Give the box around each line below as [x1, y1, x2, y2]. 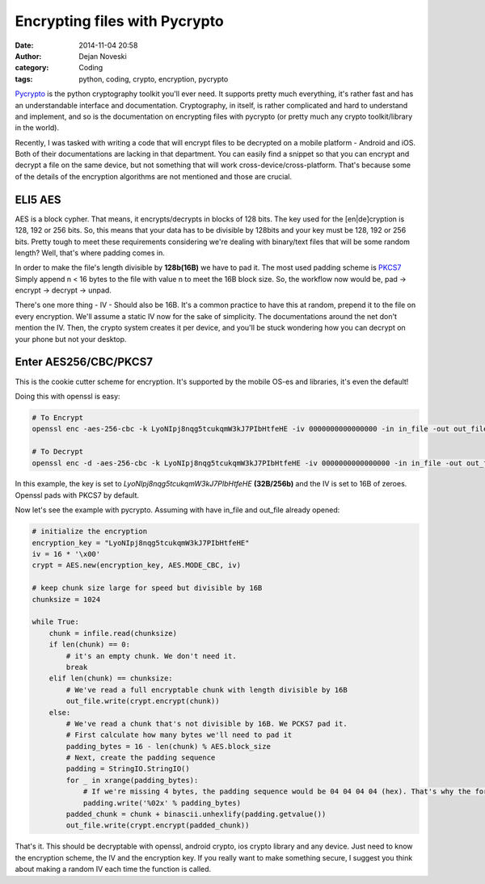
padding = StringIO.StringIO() [65, 764, 190, 773]
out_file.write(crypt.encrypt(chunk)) [65, 697, 220, 706]
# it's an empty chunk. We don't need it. [65, 651, 238, 660]
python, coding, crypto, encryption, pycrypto [78, 74, 229, 84]
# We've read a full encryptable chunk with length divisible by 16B [65, 685, 348, 694]
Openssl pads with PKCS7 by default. [15, 490, 140, 500]
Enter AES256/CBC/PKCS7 [15, 356, 154, 369]
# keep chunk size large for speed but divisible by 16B [32, 583, 263, 593]
